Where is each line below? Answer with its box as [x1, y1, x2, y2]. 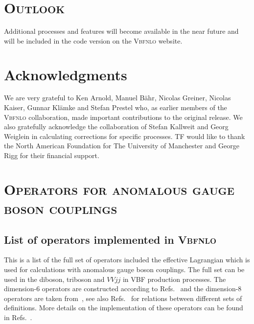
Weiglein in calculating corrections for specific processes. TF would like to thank [4, 131, 245, 141]
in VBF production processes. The [122, 274, 226, 284]
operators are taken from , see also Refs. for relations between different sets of [4, 293, 242, 303]
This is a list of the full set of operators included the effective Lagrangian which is [4, 255, 250, 265]
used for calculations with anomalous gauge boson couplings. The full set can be [4, 264, 245, 274]
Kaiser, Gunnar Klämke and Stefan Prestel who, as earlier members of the [4, 102, 227, 113]
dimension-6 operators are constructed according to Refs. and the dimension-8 [4, 283, 242, 294]
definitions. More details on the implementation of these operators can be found [4, 302, 243, 313]
